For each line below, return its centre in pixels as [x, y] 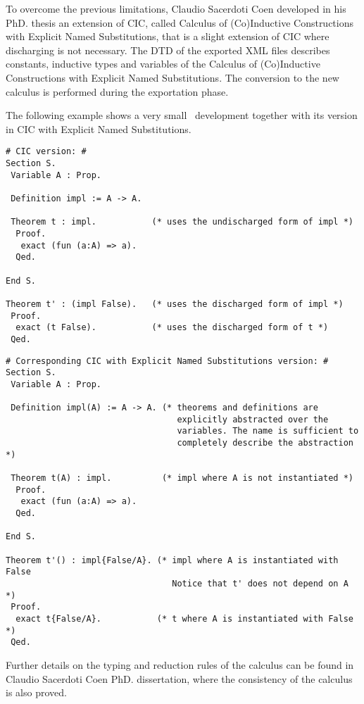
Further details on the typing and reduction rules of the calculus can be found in [180, 664]
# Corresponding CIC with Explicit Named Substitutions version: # [167, 361]
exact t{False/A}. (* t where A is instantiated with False [184, 618]
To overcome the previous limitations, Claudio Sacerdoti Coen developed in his [176, 8]
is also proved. [36, 692]
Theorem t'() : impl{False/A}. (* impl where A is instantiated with [172, 560]
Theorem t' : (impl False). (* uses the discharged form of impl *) [175, 304]
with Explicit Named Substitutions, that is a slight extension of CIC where [168, 36]
